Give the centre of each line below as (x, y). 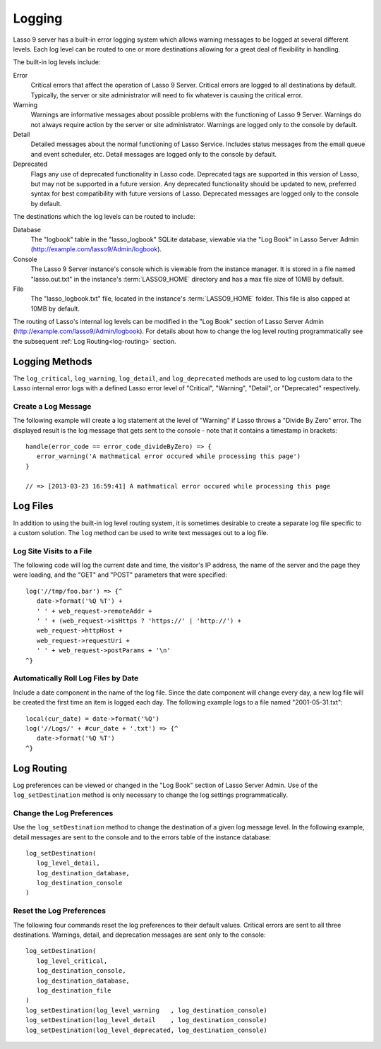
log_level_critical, (72, 961)
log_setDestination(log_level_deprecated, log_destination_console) (146, 1030)
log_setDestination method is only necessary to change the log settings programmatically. (151, 795)
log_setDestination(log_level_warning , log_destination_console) (146, 1010)
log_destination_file (74, 990)
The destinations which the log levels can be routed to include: (104, 217)
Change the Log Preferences (63, 813)
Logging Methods (53, 361)
